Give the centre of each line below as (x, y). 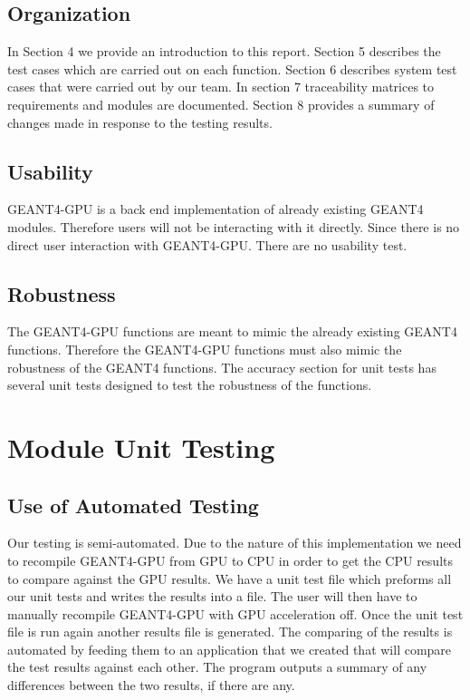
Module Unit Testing (141, 447)
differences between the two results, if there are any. (151, 685)
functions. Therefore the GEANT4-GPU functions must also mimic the (205, 349)
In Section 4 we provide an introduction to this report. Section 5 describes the (224, 51)
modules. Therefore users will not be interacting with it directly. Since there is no (234, 226)
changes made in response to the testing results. (140, 122)
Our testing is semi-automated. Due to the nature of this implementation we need (235, 543)
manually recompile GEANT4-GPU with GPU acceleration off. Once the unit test (235, 613)
